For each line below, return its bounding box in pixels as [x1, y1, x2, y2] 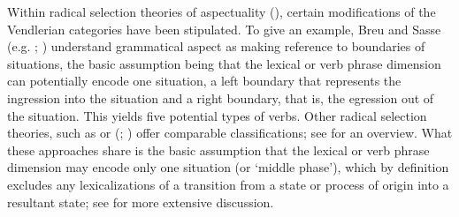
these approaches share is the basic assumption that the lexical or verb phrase [7, 140, 430, 159]
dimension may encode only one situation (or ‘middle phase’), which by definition [7, 158, 449, 176]
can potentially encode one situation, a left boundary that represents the [7, 71, 402, 90]
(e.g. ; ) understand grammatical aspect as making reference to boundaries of [7, 37, 425, 56]
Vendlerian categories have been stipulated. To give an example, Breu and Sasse [7, 19, 441, 38]
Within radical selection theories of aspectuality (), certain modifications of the [7, 3, 436, 20]
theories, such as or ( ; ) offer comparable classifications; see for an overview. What [7, 123, 453, 142]
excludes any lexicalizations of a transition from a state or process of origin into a [7, 175, 449, 193]
